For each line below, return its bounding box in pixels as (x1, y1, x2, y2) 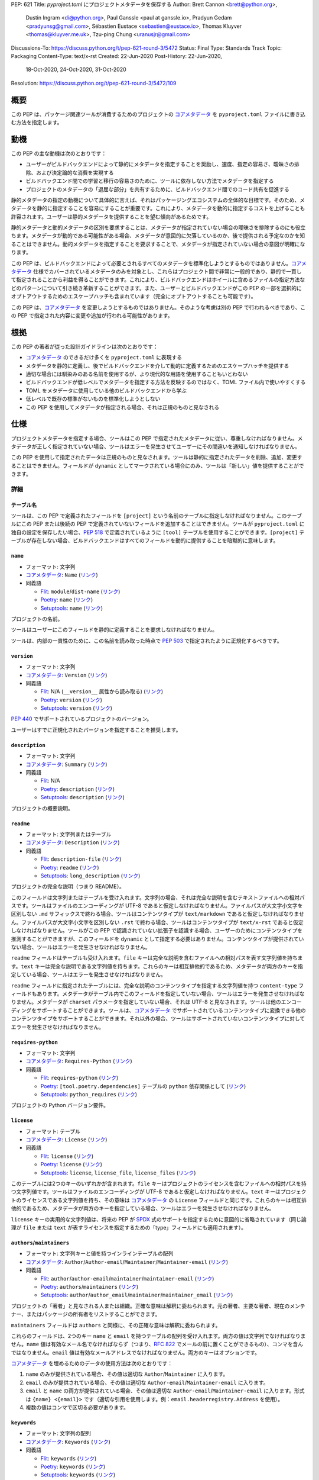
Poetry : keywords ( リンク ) (40, 1463, 106, 1470)
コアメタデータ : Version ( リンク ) (25, 671, 108, 678)
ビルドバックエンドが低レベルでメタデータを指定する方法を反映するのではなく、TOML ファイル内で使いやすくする (25, 379, 306, 386)
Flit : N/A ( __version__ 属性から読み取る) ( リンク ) (40, 688, 164, 695)
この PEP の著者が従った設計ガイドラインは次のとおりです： (11, 343, 159, 350)
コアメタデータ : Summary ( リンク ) (25, 761, 108, 768)
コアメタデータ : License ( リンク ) (25, 1136, 108, 1143)
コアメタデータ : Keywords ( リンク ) (25, 1438, 110, 1445)
